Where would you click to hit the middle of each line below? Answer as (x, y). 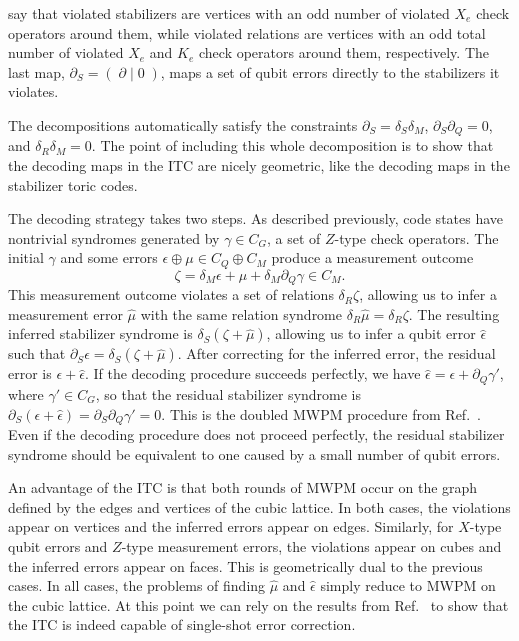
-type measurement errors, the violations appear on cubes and (311, 545)
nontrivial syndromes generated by (114, 237)
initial (26, 257)
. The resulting (454, 313)
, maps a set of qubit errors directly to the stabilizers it (330, 71)
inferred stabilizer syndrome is (100, 333)
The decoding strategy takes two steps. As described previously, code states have (256, 218)
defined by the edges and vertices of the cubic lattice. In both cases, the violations (259, 506)
